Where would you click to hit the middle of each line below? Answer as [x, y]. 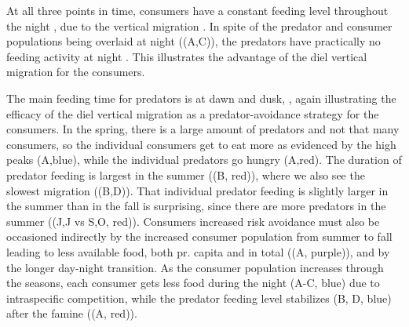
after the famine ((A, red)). [72, 313]
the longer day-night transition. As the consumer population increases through [195, 267]
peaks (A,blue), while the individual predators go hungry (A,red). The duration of [204, 160]
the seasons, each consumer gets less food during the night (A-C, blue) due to [193, 283]
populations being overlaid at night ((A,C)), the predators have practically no [194, 41]
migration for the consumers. [76, 72]
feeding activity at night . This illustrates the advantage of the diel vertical [187, 56]
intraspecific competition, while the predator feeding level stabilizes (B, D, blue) [199, 298]
